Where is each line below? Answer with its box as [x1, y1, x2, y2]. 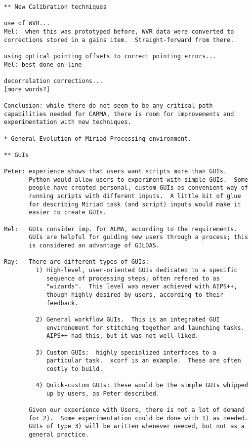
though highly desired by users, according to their [46, 291, 223, 298]
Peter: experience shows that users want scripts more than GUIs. [4, 168, 227, 175]
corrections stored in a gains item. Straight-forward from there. [4, 36, 234, 43]
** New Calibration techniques [4, 3, 107, 10]
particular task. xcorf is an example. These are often [46, 357, 241, 364]
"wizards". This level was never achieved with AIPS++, [46, 283, 238, 290]
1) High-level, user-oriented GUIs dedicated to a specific [36, 267, 238, 274]
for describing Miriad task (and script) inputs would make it [29, 201, 241, 208]
